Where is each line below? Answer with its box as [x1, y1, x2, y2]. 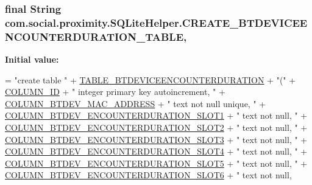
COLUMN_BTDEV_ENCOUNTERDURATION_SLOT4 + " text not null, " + [5, 145, 308, 158]
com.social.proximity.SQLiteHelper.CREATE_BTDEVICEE [5, 15, 308, 30]
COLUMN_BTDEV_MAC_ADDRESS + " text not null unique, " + [5, 97, 266, 110]
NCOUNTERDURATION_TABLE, [5, 29, 187, 44]
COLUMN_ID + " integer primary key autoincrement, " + [5, 85, 225, 98]
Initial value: [5, 53, 59, 66]
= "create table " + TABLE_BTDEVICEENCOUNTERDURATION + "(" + [5, 73, 296, 86]
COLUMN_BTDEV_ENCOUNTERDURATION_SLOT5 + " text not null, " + [5, 156, 308, 169]
